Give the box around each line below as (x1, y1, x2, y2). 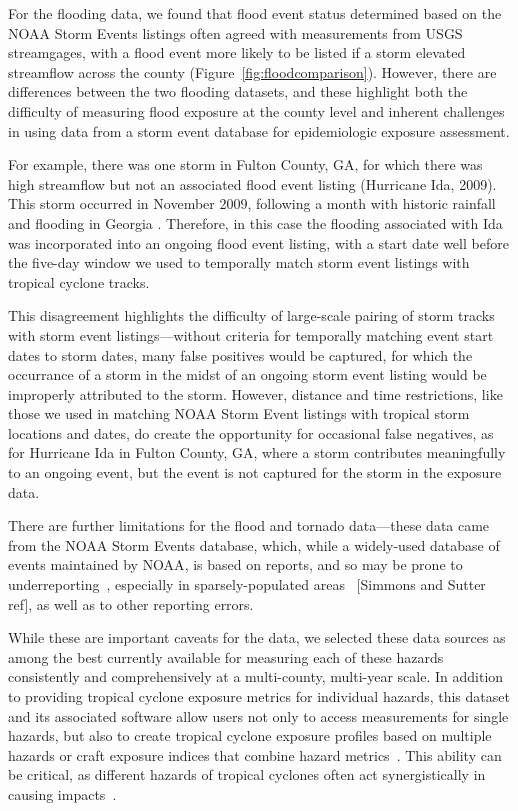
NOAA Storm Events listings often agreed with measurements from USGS (8, 22, 463, 43)
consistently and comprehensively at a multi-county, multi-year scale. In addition (8, 666, 504, 687)
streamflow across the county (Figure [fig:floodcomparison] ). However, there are (8, 61, 497, 82)
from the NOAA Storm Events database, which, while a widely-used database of (8, 534, 500, 555)
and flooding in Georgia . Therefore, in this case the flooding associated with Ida (8, 212, 503, 233)
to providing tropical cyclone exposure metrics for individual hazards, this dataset (8, 686, 510, 706)
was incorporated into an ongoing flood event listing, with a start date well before (8, 232, 509, 253)
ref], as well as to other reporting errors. (8, 593, 254, 614)
